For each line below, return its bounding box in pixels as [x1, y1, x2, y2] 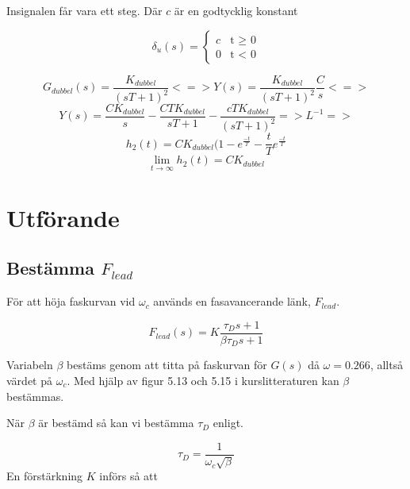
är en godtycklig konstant [174, 2, 298, 18]
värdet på [6, 372, 52, 388]
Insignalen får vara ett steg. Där [6, 2, 163, 18]
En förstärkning [6, 468, 83, 484]
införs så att [99, 468, 158, 484]
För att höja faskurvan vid [6, 293, 136, 310]
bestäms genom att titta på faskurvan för [67, 356, 267, 373]
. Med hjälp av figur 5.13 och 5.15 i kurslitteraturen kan [67, 372, 339, 388]
